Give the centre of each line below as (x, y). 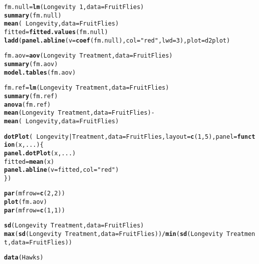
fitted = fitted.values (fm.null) (56, 32)
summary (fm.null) (33, 15)
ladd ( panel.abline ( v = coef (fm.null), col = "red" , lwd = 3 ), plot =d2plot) (117, 40)
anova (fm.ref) (28, 104)
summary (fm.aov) (31, 64)
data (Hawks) (24, 258)
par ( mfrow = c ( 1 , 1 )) (35, 210)
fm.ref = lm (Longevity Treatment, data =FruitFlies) (87, 88)
